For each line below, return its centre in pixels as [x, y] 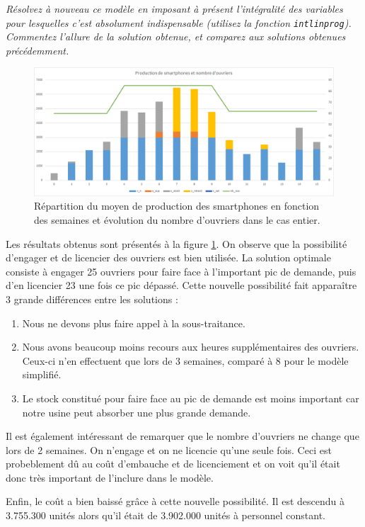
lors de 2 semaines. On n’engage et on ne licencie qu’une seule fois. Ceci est [169, 449]
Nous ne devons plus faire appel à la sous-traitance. [134, 323]
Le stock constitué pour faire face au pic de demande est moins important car [191, 398]
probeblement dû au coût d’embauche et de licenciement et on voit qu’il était [173, 464]
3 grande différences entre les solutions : [92, 299]
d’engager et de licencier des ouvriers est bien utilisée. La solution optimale [168, 257]
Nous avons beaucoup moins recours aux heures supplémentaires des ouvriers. [191, 347]
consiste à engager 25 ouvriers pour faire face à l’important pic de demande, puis [181, 271]
